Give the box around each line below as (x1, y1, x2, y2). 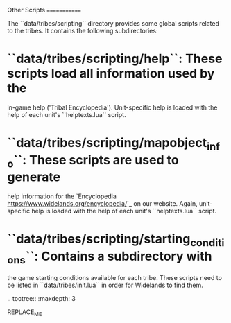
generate (7, 169, 61, 185)
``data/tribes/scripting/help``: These (7, 51, 223, 67)
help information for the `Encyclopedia (7, 192, 117, 200)
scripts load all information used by (7, 66, 215, 82)
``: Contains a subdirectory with (25, 248, 213, 264)
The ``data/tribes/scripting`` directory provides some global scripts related (7, 19, 220, 27)
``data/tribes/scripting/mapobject (7, 135, 207, 151)
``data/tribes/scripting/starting (7, 232, 191, 247)
